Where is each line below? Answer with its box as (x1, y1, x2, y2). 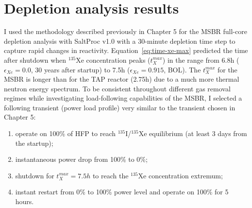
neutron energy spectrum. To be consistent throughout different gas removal (4, 83, 231, 93)
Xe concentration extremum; (138, 170, 223, 180)
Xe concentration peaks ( (76, 54, 151, 65)
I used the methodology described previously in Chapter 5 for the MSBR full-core (4, 26, 247, 36)
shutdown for (15, 170, 54, 180)
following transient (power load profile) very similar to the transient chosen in (4, 102, 235, 112)
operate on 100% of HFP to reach (15, 128, 116, 139)
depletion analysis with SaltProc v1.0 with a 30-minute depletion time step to (4, 35, 235, 46)
